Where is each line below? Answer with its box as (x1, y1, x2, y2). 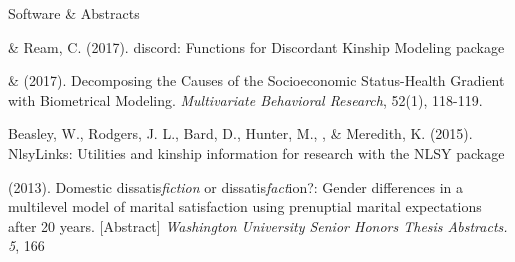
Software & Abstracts (8, 3, 140, 23)
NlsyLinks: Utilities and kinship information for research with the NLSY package (8, 142, 505, 163)
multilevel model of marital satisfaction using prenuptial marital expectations (8, 196, 482, 217)
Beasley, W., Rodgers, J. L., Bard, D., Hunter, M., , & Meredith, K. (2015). (8, 123, 473, 144)
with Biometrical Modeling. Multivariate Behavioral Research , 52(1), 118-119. (8, 89, 483, 110)
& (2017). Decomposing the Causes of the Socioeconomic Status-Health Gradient (8, 70, 505, 91)
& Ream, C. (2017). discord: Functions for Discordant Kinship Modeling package (8, 36, 505, 57)
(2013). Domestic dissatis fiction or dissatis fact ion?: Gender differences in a (8, 176, 463, 197)
